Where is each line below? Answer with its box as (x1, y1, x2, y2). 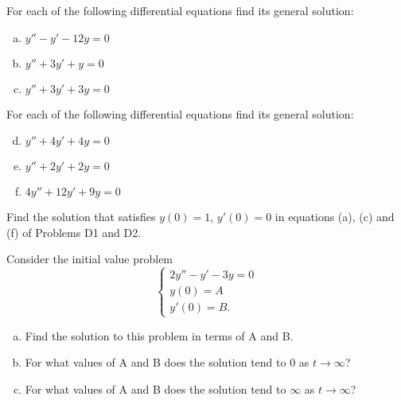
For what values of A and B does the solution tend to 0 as (25, 354, 310, 371)
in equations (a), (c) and (274, 208, 395, 225)
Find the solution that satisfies (6, 208, 156, 225)
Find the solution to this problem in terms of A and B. (25, 327, 294, 344)
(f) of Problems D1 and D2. (6, 223, 142, 240)
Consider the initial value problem (6, 250, 173, 267)
